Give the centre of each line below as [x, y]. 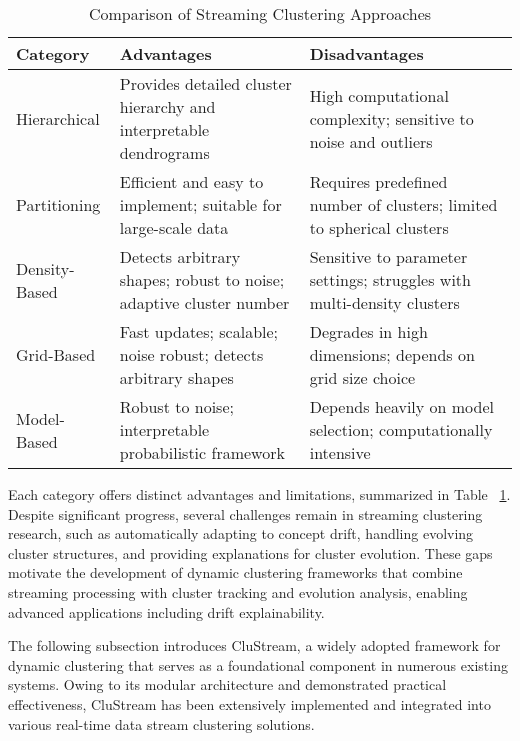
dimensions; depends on [392, 354]
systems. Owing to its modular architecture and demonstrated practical [227, 684]
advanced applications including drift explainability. [166, 611]
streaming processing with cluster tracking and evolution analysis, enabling [238, 591]
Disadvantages [366, 53]
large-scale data [174, 227]
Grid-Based [56, 354]
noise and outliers [371, 141]
